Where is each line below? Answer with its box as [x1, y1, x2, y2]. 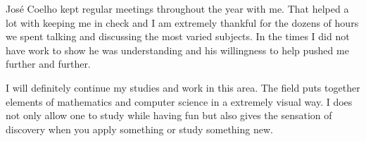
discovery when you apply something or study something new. [6, 121, 273, 136]
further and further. [6, 56, 91, 71]
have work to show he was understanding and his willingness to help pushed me [6, 42, 349, 57]
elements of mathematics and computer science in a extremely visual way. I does [6, 94, 353, 109]
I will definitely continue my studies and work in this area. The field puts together [6, 80, 360, 94]
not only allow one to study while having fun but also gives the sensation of [6, 108, 332, 123]
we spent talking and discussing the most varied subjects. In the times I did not [6, 29, 350, 44]
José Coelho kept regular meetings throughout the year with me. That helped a [6, 1, 349, 16]
